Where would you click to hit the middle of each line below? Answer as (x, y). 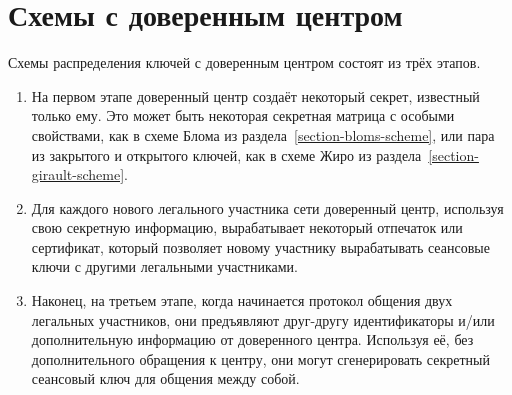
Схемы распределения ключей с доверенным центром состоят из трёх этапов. (244, 62)
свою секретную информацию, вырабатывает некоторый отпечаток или (247, 227)
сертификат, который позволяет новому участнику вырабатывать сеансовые (260, 246)
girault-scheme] (78, 174)
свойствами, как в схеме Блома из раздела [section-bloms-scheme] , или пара (263, 134)
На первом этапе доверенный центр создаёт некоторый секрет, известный (255, 95)
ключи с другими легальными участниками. (164, 266)
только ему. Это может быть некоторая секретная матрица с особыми (243, 115)
